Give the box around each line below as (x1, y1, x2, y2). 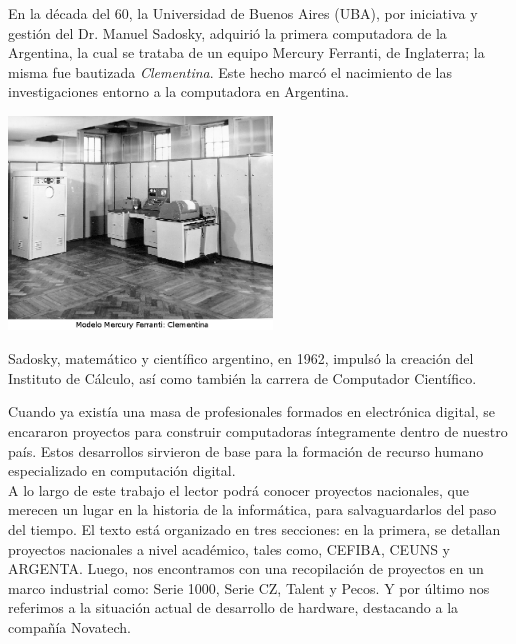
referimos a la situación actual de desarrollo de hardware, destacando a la (8, 597, 459, 618)
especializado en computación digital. (8, 460, 236, 481)
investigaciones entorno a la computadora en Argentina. (8, 81, 349, 102)
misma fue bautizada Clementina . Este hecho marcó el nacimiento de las (8, 61, 452, 82)
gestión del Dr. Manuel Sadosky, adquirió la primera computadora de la (8, 22, 447, 43)
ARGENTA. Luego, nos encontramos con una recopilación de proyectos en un (8, 558, 484, 579)
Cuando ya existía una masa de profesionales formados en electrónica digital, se (8, 401, 496, 422)
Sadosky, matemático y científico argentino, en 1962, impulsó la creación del (8, 348, 474, 369)
